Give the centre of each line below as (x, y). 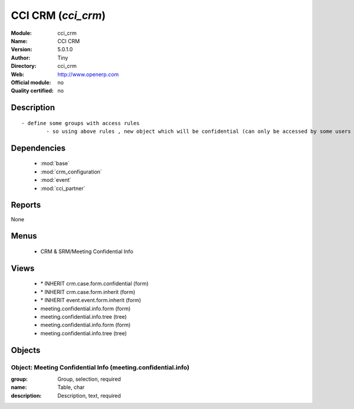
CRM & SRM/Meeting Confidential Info (87, 251)
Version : (22, 50)
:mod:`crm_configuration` (71, 172)
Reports (26, 205)
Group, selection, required (89, 379)
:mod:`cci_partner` (63, 188)
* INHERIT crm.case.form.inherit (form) (88, 292)
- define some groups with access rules (81, 123)
